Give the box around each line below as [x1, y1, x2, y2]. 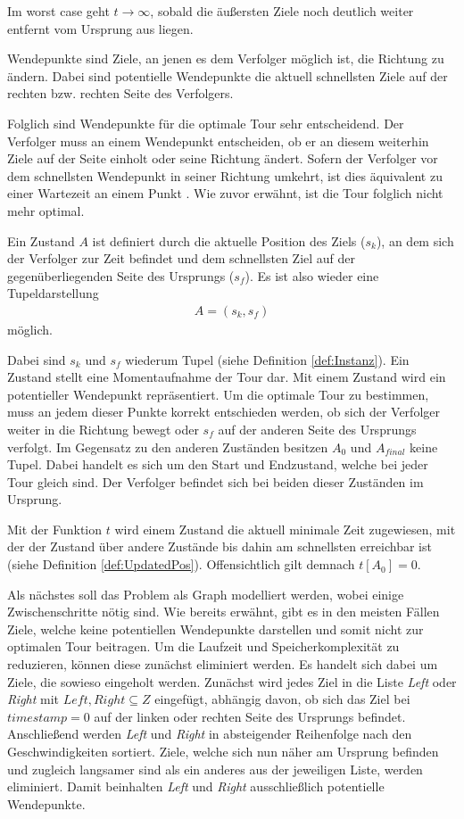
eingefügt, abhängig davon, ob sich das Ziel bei [154, 690, 410, 708]
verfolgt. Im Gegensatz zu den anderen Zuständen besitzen [7, 437, 328, 456]
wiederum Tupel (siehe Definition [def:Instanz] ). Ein [125, 350, 410, 368]
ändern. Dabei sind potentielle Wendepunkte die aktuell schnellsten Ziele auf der [7, 66, 448, 85]
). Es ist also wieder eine [244, 266, 379, 285]
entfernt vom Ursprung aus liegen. [7, 19, 194, 37]
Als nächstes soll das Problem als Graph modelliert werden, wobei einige [7, 584, 404, 603]
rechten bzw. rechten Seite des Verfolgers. [7, 84, 234, 103]
